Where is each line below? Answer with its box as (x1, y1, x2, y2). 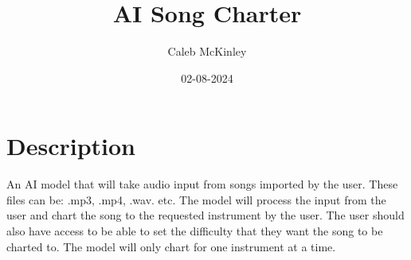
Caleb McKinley (167, 43, 247, 60)
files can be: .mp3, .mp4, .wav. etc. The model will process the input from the (6, 191, 386, 208)
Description (6, 130, 136, 162)
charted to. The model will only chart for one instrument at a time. (6, 238, 336, 254)
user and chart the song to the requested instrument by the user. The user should (6, 207, 405, 223)
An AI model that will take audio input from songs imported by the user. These (6, 176, 398, 192)
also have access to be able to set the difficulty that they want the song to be (6, 223, 383, 239)
